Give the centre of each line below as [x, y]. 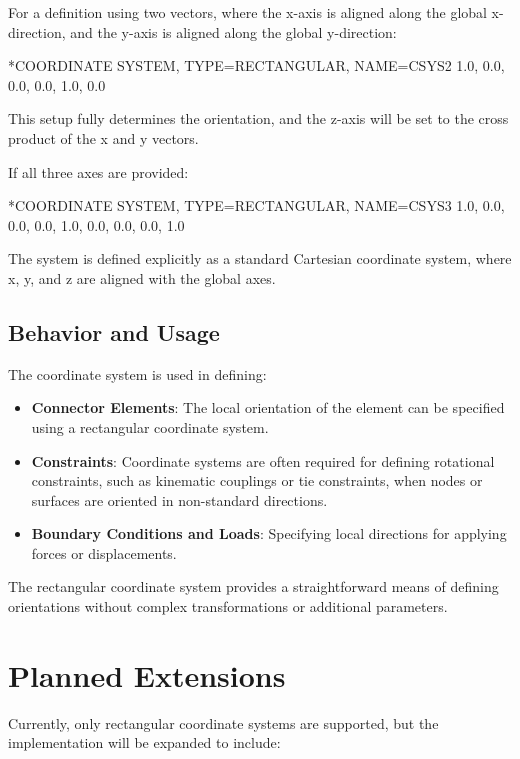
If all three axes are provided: [98, 171]
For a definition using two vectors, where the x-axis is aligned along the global [247, 12]
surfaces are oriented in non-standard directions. [179, 499]
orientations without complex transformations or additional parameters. [228, 606]
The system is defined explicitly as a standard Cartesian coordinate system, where [260, 258]
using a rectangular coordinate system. [150, 426]
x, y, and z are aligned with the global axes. [142, 277]
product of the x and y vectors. [103, 137]
